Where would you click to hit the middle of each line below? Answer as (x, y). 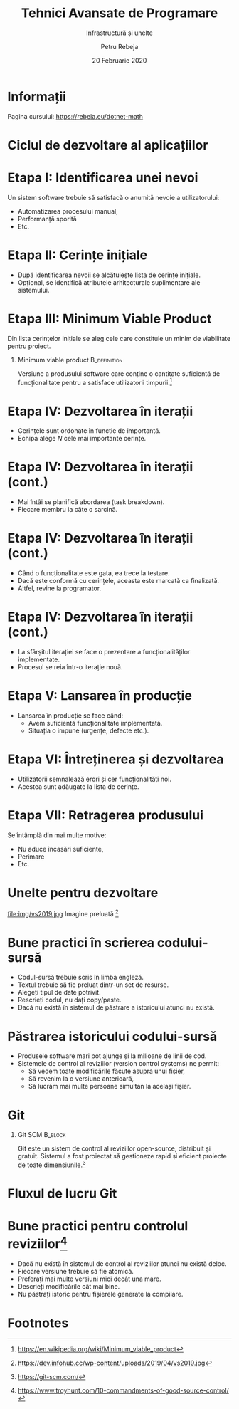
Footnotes (38, 1323)
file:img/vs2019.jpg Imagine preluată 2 (63, 913)
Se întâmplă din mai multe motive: (57, 835)
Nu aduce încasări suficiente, (60, 849)
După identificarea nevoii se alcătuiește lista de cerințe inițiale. (109, 275)
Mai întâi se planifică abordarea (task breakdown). (91, 502)
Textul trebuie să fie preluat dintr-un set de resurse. (93, 985)
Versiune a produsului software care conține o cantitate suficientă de (119, 373)
